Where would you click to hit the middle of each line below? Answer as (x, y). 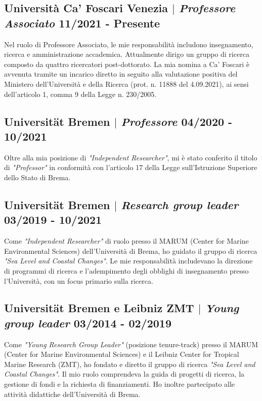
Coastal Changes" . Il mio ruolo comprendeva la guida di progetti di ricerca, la (124, 374)
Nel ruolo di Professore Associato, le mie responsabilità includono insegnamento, (129, 44)
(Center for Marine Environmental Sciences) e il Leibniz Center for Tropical (122, 354)
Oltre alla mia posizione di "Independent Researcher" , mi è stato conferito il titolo (131, 157)
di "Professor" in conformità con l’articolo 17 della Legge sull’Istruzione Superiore (131, 167)
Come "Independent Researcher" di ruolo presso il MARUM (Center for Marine (126, 241)
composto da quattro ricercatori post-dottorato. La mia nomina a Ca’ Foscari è (127, 64)
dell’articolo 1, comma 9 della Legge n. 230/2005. (80, 94)
